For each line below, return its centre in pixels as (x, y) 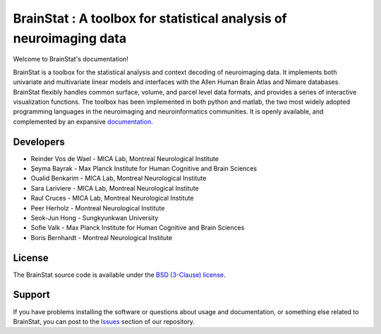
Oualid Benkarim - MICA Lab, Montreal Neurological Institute (119, 178)
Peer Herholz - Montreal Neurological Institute (98, 208)
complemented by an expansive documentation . (83, 121)
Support (31, 295)
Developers (39, 142)
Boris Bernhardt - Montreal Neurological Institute (102, 237)
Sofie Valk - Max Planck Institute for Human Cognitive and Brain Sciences (138, 228)
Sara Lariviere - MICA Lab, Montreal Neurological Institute (115, 188)
